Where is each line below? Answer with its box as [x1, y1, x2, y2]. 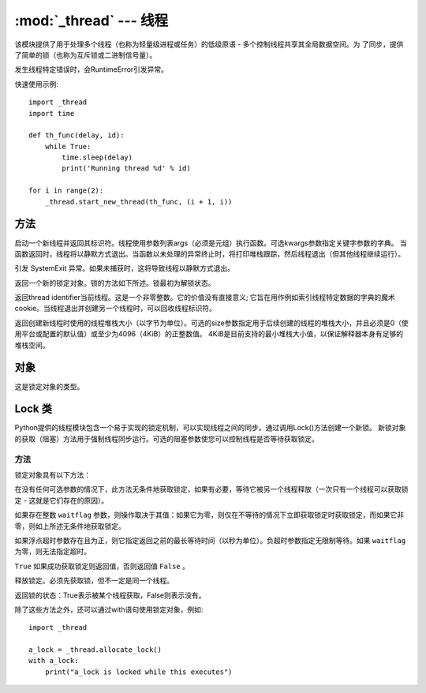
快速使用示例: [14, 79, 59, 88]
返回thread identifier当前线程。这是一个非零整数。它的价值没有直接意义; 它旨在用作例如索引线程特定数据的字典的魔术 [14, 293, 396, 302]
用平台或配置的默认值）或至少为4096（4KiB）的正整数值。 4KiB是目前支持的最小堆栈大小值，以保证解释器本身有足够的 [14, 329, 404, 339]
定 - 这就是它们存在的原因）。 [14, 496, 109, 505]
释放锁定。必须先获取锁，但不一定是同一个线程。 [14, 576, 174, 586]
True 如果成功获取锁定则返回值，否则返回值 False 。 [14, 561, 189, 571]
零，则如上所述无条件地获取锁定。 [14, 521, 125, 530]
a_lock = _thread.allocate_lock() [28, 646, 162, 654]
